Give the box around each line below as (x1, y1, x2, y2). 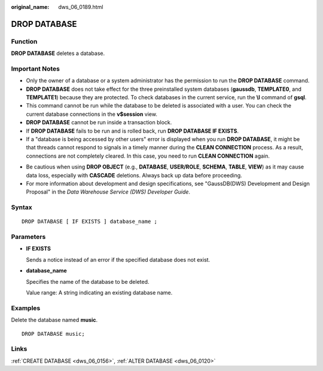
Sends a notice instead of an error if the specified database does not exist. (26, 256, 211, 263)
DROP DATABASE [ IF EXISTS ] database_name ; (22, 218, 158, 225)
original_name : (11, 4, 50, 10)
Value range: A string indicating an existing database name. (26, 289, 173, 296)
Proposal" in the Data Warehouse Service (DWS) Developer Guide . (26, 188, 191, 195)
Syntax (11, 203, 32, 211)
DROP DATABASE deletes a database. (11, 50, 105, 57)
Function (11, 37, 38, 45)
